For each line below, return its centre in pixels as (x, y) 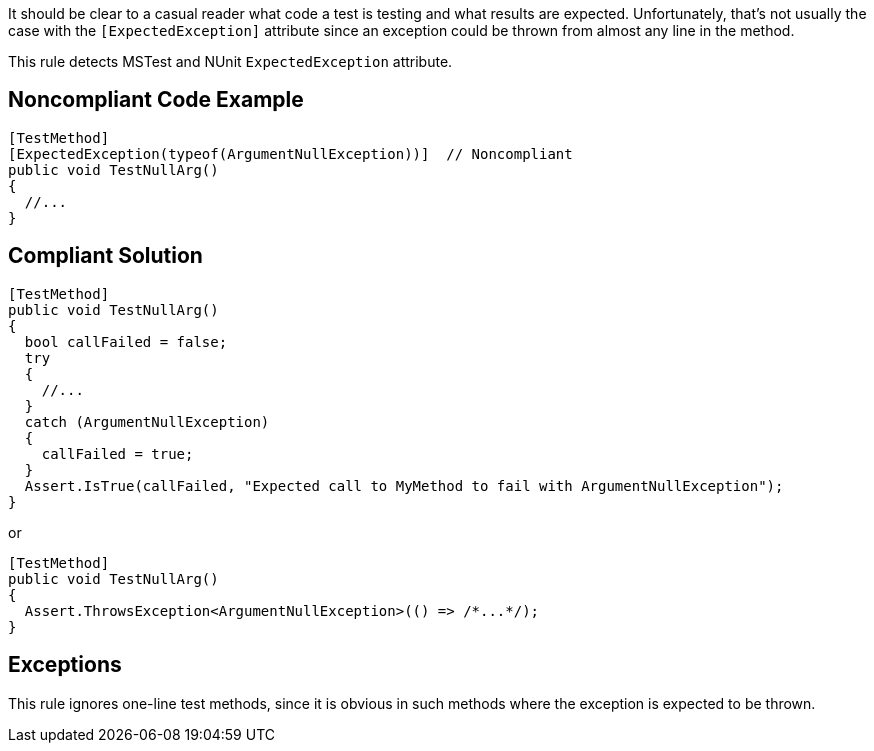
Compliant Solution (105, 256)
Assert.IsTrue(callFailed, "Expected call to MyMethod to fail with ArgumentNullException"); (404, 485)
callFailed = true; (117, 453)
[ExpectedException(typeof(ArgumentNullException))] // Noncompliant (290, 153)
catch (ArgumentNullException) (147, 421)
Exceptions (65, 665)
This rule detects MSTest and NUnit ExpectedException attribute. (230, 61)
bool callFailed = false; (126, 341)
